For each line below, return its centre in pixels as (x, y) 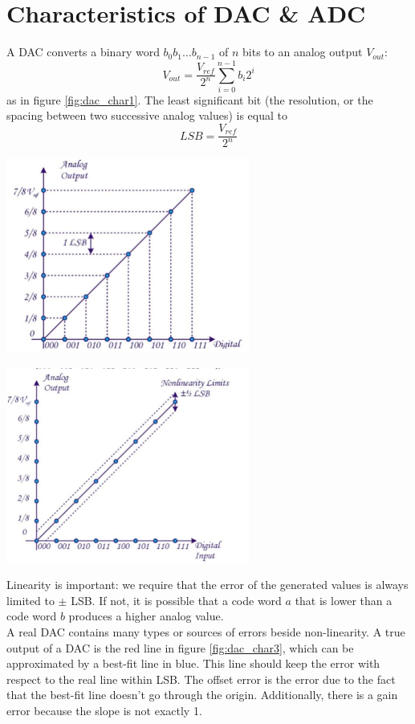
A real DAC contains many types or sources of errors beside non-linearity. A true (206, 631)
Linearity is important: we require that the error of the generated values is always (207, 585)
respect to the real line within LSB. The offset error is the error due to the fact (201, 679)
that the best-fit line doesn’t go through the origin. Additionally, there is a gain (202, 695)
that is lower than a (344, 600)
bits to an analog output (303, 52)
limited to (31, 600)
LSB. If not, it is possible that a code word (176, 600)
